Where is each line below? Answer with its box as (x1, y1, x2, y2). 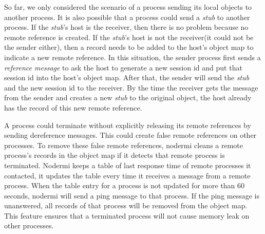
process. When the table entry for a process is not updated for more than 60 (4, 180, 245, 191)
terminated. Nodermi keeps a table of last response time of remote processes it (4, 159, 251, 170)
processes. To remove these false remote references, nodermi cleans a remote (4, 139, 243, 150)
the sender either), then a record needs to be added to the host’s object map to (4, 42, 254, 52)
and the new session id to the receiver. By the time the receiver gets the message (4, 82, 258, 93)
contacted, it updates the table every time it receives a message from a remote (4, 170, 251, 181)
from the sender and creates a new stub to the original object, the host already (4, 92, 252, 103)
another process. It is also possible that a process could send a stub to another (4, 11, 250, 22)
